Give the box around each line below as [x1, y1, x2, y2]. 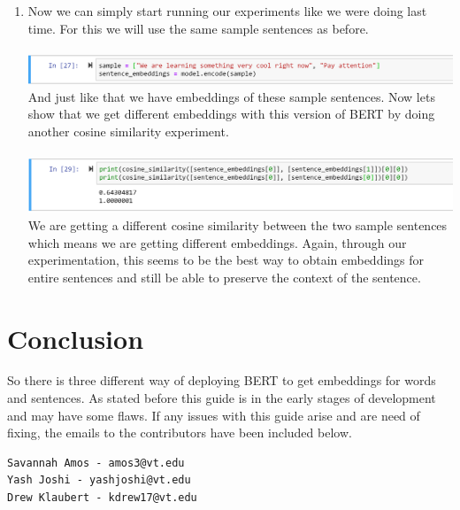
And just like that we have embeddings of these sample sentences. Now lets [27, 87, 435, 105]
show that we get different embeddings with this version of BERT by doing [27, 104, 435, 123]
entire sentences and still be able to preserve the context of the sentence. [27, 267, 421, 286]
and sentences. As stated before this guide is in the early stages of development [7, 389, 436, 407]
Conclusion [7, 320, 144, 356]
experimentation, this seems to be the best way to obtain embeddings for [27, 251, 425, 269]
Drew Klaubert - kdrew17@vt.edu [7, 491, 197, 505]
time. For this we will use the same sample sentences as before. [27, 19, 369, 37]
